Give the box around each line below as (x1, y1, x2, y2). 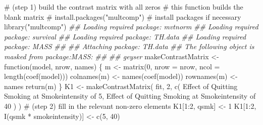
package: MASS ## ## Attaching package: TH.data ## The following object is (4, 41, 254, 52)
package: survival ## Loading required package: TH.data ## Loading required (4, 31, 246, 41)
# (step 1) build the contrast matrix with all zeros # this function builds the (4, 2, 243, 12)
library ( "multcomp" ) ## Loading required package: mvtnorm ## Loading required (4, 21, 258, 32)
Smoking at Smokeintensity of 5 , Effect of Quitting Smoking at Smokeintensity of (4, 91, 256, 101)
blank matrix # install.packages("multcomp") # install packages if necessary (4, 11, 241, 22)
